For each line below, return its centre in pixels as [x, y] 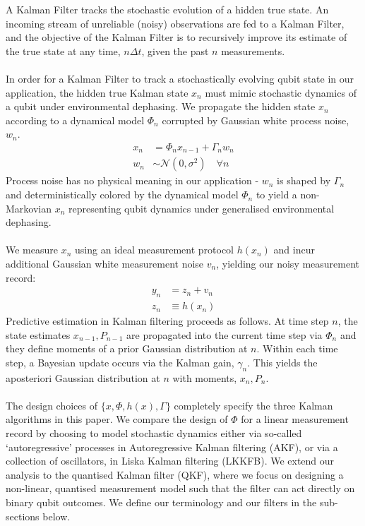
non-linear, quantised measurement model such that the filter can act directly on [180, 488]
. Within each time [297, 348]
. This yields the [282, 362]
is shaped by [304, 180]
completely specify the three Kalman [253, 405]
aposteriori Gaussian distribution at [83, 377]
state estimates [38, 334]
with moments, [205, 377]
